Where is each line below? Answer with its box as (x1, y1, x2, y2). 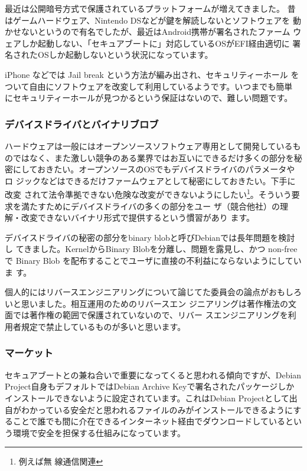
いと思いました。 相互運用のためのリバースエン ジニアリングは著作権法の (5, 297, 288, 309)
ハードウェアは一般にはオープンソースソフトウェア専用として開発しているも (5, 139, 301, 152)
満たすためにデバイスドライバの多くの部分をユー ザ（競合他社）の (21, 199, 280, 212)
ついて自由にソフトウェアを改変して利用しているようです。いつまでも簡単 (5, 80, 293, 92)
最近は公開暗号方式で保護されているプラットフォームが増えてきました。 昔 (5, 2, 296, 14)
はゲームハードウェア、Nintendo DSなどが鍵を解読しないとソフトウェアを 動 (5, 14, 301, 26)
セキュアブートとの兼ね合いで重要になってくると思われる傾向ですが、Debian (5, 368, 302, 381)
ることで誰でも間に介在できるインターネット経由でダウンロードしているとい (5, 415, 302, 427)
